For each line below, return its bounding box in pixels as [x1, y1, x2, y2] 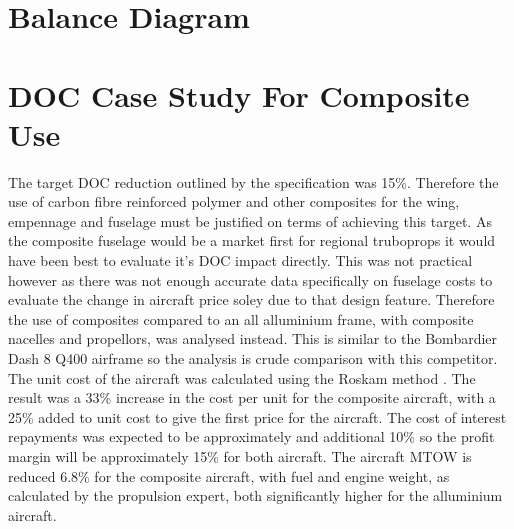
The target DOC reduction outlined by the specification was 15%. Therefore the [8, 171, 499, 192]
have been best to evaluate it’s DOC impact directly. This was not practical [8, 250, 473, 271]
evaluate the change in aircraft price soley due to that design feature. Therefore [8, 289, 495, 310]
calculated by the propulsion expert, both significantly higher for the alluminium [8, 485, 503, 506]
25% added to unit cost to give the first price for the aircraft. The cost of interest [8, 406, 507, 427]
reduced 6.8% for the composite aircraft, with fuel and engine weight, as [8, 465, 450, 486]
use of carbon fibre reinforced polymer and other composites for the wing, [8, 191, 460, 212]
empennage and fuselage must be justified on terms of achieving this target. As [8, 210, 492, 231]
